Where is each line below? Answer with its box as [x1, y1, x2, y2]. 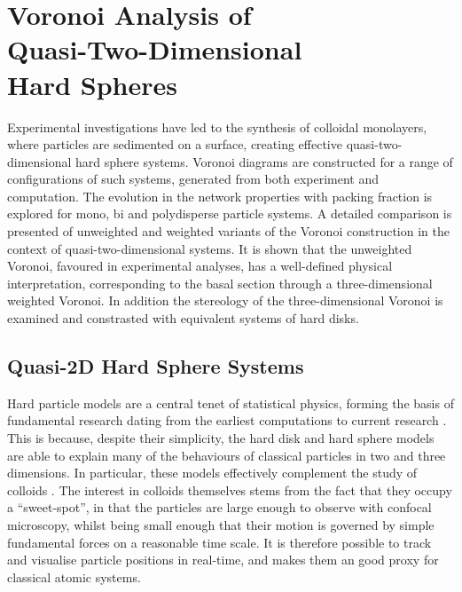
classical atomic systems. [7, 567, 141, 586]
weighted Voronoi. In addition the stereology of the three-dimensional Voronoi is [7, 291, 443, 310]
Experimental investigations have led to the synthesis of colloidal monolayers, [7, 117, 427, 136]
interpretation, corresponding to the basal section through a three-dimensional [7, 273, 433, 292]
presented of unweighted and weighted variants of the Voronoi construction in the [7, 222, 450, 241]
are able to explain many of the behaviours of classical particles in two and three [7, 446, 446, 464]
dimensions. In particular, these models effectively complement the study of [7, 463, 418, 482]
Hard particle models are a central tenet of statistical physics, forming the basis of [7, 393, 454, 412]
